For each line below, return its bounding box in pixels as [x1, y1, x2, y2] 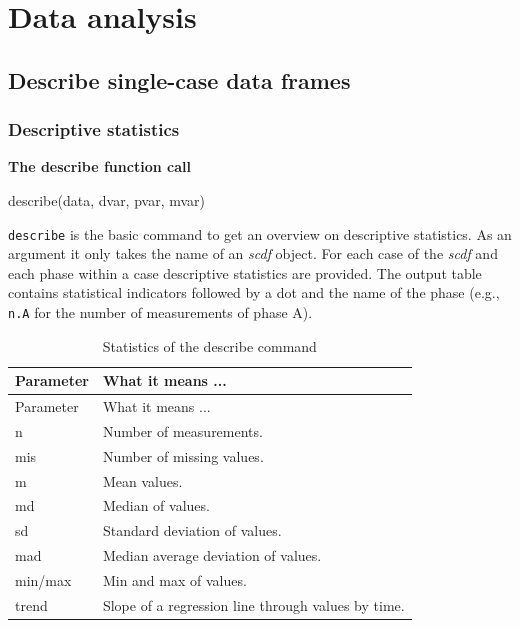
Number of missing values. [102, 445, 264, 466]
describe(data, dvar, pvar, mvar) [8, 189, 206, 210]
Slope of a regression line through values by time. [102, 594, 405, 615]
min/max [15, 570, 72, 590]
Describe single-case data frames [8, 64, 351, 95]
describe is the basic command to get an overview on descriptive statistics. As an [8, 223, 512, 244]
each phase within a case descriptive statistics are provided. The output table [8, 262, 482, 283]
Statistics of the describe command [102, 335, 317, 356]
